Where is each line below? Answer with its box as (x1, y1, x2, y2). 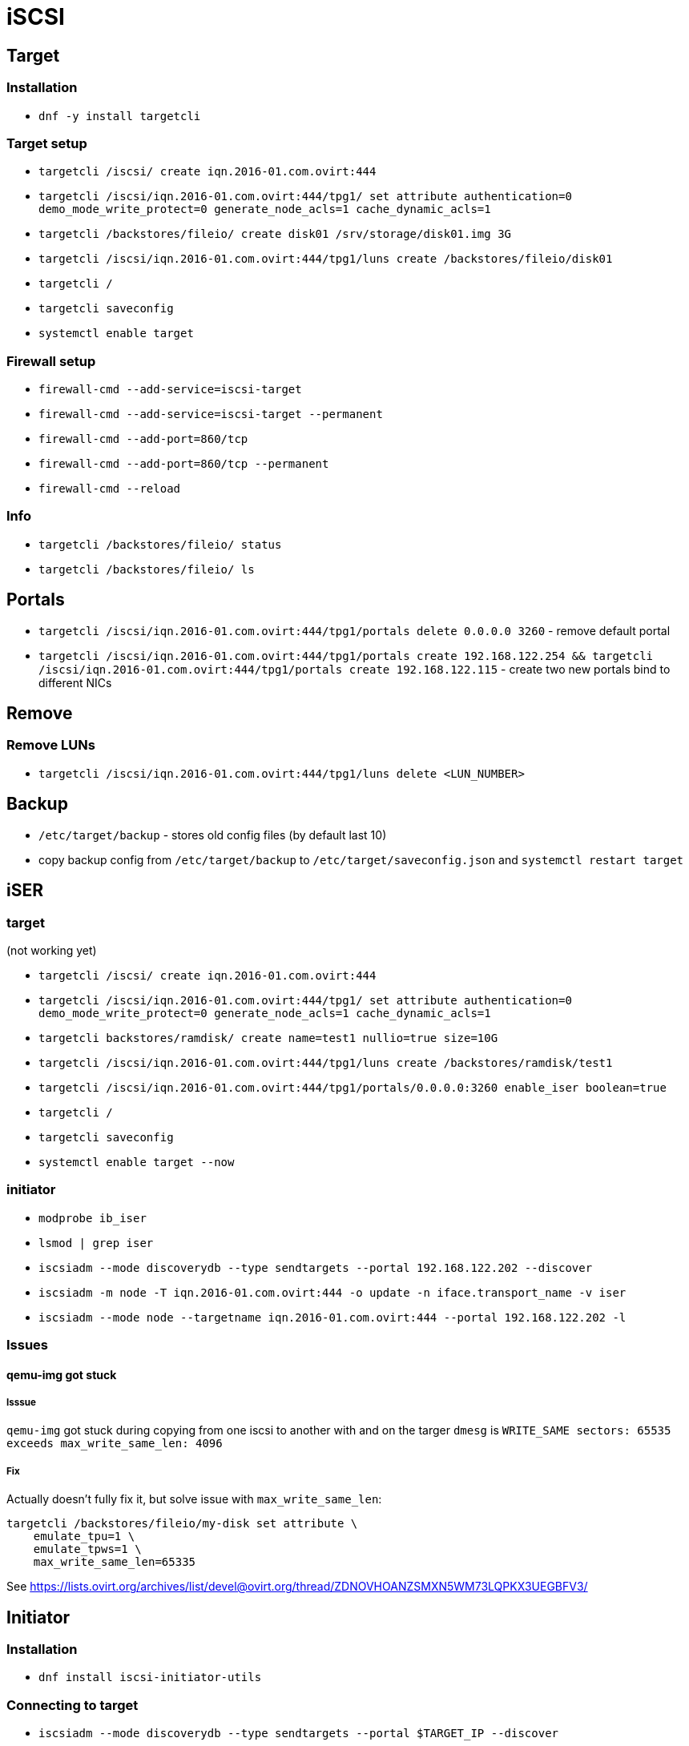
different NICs (38, 675, 112, 690)
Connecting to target (6, 1696, 139, 1713)
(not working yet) (6, 943, 97, 957)
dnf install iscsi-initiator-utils (38, 1671, 262, 1684)
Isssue (6, 1397, 36, 1409)
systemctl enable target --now (38, 1155, 235, 1169)
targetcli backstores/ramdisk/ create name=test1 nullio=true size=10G (38, 1031, 498, 1044)
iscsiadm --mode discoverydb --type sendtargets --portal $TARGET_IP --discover (38, 1727, 559, 1740)
